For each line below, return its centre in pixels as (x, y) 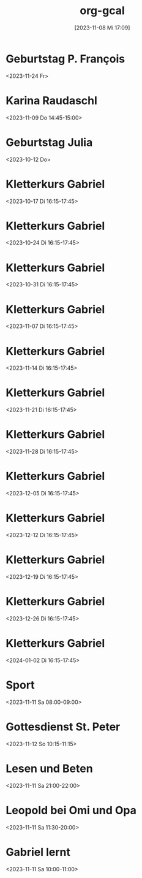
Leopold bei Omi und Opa (71, 810)
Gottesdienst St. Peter (63, 727)
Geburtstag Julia (49, 142)
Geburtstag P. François (65, 59)
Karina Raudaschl (51, 100)
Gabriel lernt (38, 852)
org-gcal (102, 11)
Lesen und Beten (49, 769)
